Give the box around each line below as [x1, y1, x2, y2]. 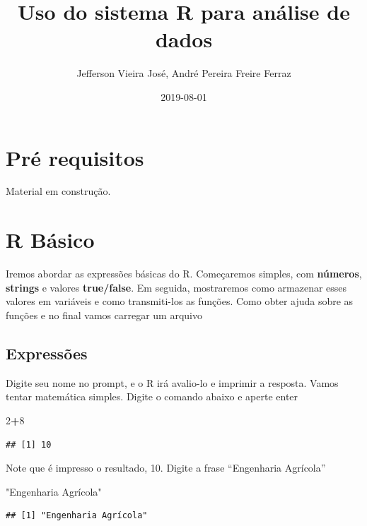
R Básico [6, 225, 95, 254]
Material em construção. [6, 184, 111, 198]
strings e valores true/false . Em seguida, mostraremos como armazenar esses [6, 280, 347, 294]
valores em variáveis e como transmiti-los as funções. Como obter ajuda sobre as [6, 294, 354, 309]
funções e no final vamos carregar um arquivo [6, 307, 202, 322]
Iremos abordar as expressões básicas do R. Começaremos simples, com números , [6, 266, 362, 281]
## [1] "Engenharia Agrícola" [6, 510, 148, 521]
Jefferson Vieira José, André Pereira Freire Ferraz [76, 66, 291, 80]
